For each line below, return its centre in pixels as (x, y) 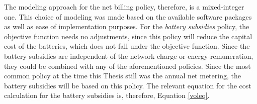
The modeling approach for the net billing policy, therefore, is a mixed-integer (124, 7)
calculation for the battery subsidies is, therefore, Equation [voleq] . (107, 95)
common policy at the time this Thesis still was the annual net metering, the (122, 76)
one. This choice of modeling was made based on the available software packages (128, 16)
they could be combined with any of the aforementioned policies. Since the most (127, 66)
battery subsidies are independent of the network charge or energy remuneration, (129, 56)
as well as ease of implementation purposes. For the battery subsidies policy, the (127, 26)
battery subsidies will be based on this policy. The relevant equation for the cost (128, 85)
